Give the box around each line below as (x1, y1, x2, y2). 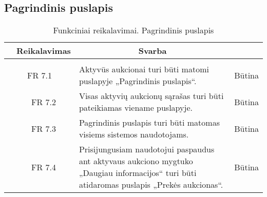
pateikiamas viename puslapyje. (79, 102, 193, 114)
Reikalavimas (16, 45, 71, 57)
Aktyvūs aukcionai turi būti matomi (79, 63, 209, 75)
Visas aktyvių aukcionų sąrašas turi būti (79, 90, 224, 102)
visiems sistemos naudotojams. (79, 128, 189, 141)
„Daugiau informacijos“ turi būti (79, 167, 197, 179)
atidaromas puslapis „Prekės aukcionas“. (79, 179, 223, 191)
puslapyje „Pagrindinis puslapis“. (79, 75, 197, 87)
